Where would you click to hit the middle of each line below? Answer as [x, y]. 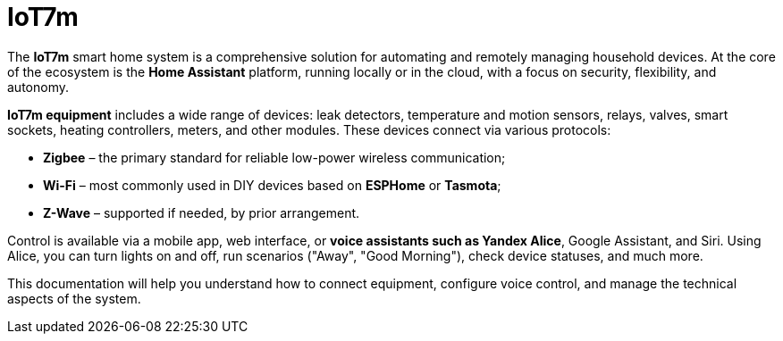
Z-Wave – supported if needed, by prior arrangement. [202, 212]
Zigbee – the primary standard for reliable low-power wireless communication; [274, 157]
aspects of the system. [74, 298]
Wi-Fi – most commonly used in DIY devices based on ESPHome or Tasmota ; [272, 185]
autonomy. [38, 87]
